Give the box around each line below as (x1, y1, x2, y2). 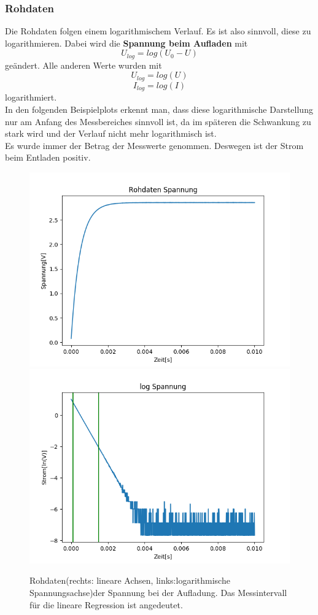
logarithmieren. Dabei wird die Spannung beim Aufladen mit (5, 36, 248, 49)
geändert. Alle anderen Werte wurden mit (5, 58, 162, 71)
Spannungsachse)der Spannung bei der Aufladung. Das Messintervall (29, 586, 287, 599)
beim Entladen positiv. (5, 151, 91, 164)
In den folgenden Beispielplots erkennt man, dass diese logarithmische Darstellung (5, 102, 313, 115)
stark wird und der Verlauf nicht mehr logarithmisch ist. (5, 127, 217, 140)
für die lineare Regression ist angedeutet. (29, 598, 183, 611)
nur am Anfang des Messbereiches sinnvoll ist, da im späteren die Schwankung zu (5, 115, 311, 128)
